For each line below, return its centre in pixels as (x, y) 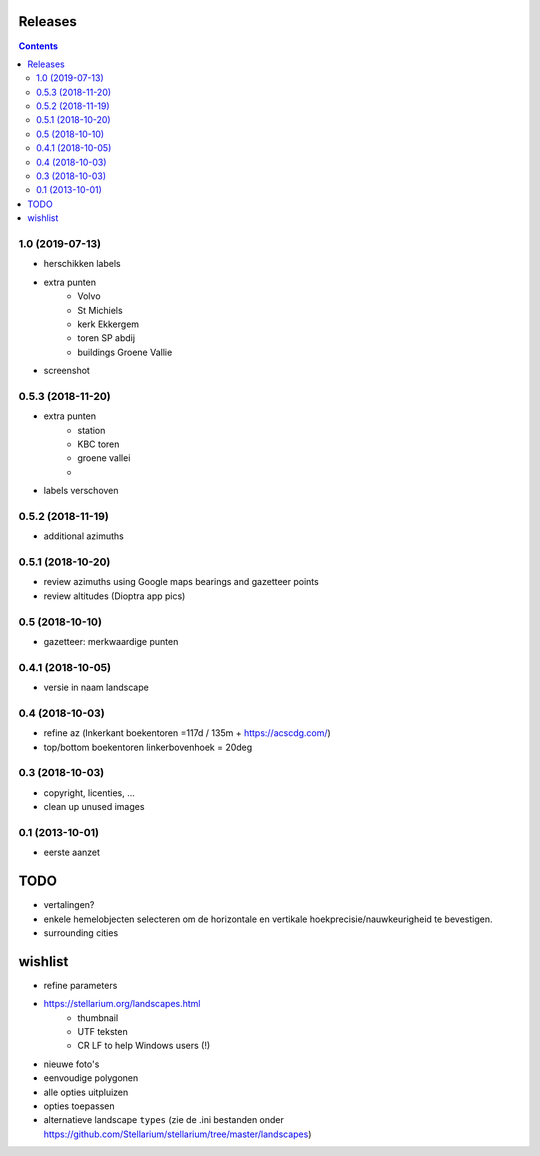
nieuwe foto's (71, 1064)
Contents (38, 46)
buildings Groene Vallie (125, 352)
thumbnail (98, 1017)
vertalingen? (69, 905)
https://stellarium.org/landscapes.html (122, 1004)
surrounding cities (81, 933)
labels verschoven (81, 491)
